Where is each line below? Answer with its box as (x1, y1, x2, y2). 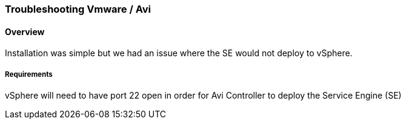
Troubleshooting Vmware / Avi (5, 3, 151, 15)
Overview (5, 26, 45, 37)
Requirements (5, 70, 53, 79)
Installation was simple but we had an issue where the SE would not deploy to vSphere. (5, 48, 353, 59)
